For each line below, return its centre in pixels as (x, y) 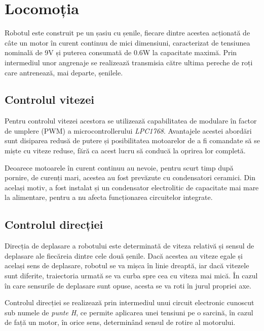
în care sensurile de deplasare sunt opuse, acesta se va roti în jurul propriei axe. (128, 285)
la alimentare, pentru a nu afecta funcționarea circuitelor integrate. (109, 197)
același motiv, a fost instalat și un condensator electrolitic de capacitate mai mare (132, 187)
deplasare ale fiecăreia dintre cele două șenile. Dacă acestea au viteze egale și (124, 255)
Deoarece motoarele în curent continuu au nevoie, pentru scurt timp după (119, 167)
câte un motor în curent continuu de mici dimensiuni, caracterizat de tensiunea (127, 42)
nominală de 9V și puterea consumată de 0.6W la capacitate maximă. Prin (121, 52)
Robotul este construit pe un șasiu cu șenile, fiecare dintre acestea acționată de (127, 33)
